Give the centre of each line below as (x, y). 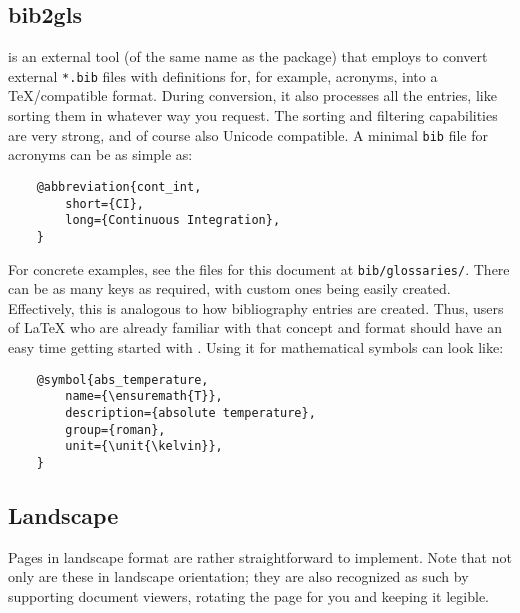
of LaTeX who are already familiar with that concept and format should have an (255, 327)
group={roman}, (115, 429)
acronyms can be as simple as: (100, 154)
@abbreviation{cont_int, (119, 186)
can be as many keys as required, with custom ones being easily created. (229, 288)
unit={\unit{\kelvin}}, (144, 446)
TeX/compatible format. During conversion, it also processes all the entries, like (252, 95)
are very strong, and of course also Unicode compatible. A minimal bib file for (248, 134)
